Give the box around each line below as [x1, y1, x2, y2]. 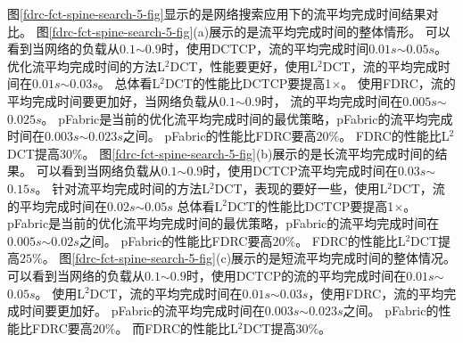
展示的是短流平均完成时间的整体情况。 [231, 249, 457, 267]
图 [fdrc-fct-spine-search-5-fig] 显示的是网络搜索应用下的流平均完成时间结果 [7, 4, 426, 22]
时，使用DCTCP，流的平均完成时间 [161, 39, 369, 58]
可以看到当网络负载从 [36, 161, 161, 180]
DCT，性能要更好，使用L [169, 56, 318, 75]
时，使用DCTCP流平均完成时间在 [203, 161, 398, 180]
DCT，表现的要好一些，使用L [214, 178, 388, 197]
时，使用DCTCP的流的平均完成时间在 [186, 265, 407, 284]
